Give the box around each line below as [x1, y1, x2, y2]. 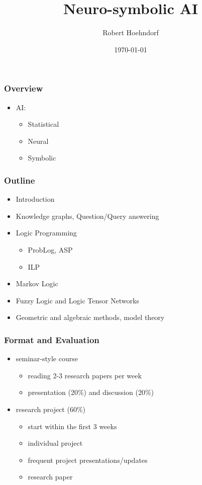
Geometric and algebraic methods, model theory [16, 312, 165, 322]
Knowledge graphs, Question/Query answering [16, 210, 159, 221]
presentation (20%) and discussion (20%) [28, 387, 154, 397]
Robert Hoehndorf [103, 27, 159, 38]
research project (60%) [16, 403, 86, 414]
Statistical [28, 119, 59, 129]
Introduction [16, 194, 55, 204]
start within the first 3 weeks [28, 421, 117, 431]
